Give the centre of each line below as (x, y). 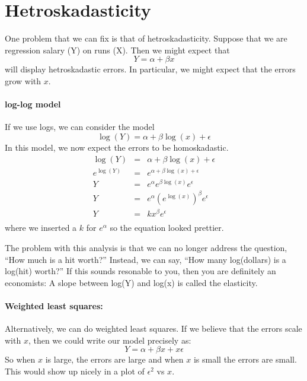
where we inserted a (41, 228)
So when (20, 359)
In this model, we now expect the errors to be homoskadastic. (117, 147)
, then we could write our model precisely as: (110, 340)
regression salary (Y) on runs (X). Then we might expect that (117, 50)
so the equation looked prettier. (167, 228)
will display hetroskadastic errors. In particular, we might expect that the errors (150, 69)
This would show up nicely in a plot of (75, 371)
